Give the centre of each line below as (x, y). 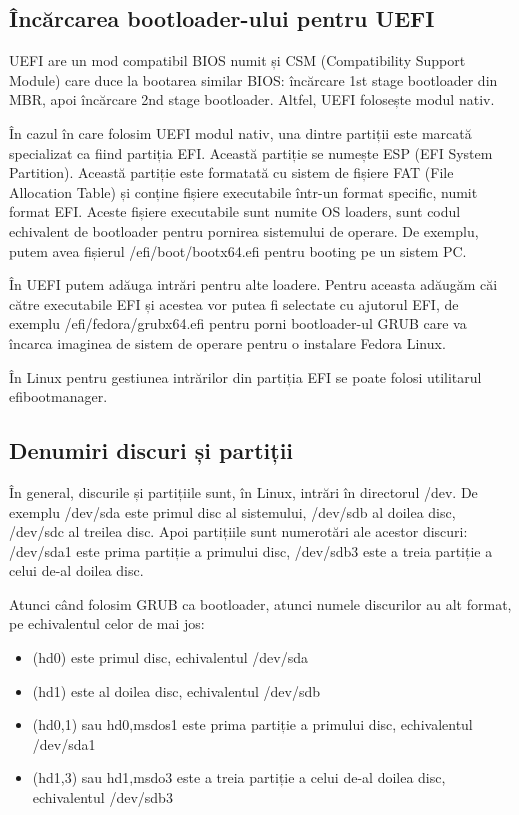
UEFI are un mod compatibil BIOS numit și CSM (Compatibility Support (237, 60)
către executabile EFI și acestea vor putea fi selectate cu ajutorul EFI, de (234, 303)
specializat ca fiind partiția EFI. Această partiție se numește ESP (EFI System (251, 152)
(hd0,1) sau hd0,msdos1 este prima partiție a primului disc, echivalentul (252, 724)
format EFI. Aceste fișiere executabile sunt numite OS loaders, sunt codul (235, 211)
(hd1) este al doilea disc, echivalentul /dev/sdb (176, 690)
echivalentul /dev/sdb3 (102, 797)
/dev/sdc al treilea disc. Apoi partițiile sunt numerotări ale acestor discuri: (238, 531)
